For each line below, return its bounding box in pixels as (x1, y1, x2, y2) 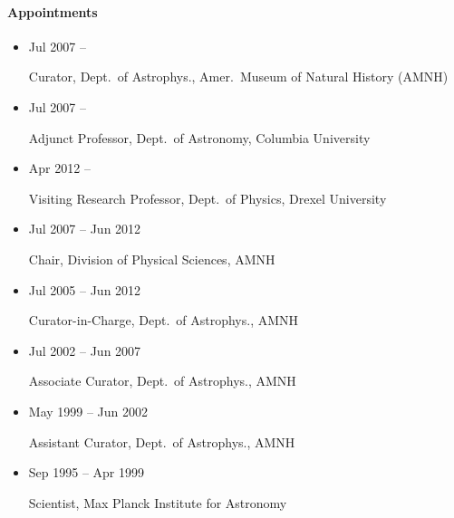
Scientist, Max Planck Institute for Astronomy (28, 493, 287, 512)
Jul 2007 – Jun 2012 (28, 219, 141, 238)
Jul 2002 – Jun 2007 (28, 341, 141, 360)
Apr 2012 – (28, 158, 91, 177)
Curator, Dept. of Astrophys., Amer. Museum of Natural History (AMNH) (28, 67, 449, 86)
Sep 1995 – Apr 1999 (28, 463, 145, 482)
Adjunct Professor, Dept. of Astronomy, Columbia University (28, 128, 371, 147)
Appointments (7, 2, 98, 21)
